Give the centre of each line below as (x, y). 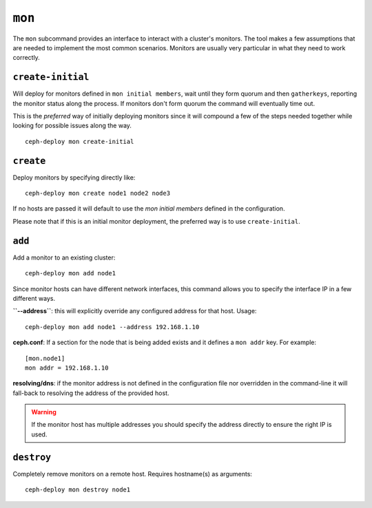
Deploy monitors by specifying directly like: (74, 177)
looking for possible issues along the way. (72, 126)
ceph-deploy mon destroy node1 (78, 490)
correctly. (27, 58)
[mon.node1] (45, 358)
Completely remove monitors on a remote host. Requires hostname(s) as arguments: (133, 474)
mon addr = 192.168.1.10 (67, 368)
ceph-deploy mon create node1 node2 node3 (98, 193)
